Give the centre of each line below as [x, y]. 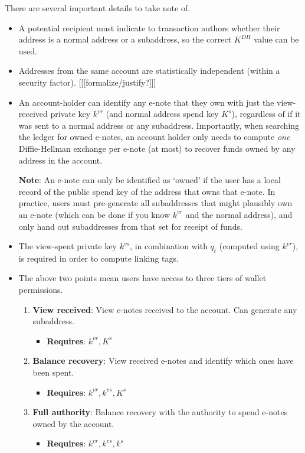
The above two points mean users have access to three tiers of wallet [142, 278]
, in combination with [169, 246]
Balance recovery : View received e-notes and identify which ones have [163, 361]
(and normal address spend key [162, 114]
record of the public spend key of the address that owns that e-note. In [147, 191]
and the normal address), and [239, 214]
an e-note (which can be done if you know [94, 214]
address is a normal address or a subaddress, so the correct [125, 39]
